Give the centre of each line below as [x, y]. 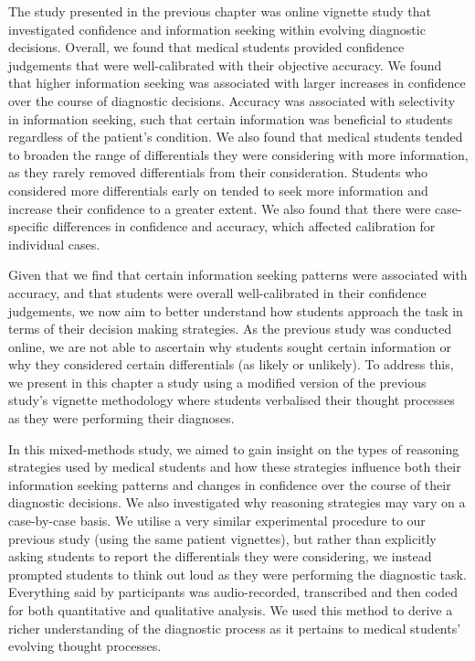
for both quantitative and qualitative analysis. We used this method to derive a [231, 610]
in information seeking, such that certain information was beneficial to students [231, 118]
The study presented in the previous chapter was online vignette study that [220, 11]
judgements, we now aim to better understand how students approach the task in [236, 310]
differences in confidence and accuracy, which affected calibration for [244, 226]
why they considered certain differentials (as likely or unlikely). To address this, [231, 364]
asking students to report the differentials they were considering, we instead [220, 556]
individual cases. [54, 244]
